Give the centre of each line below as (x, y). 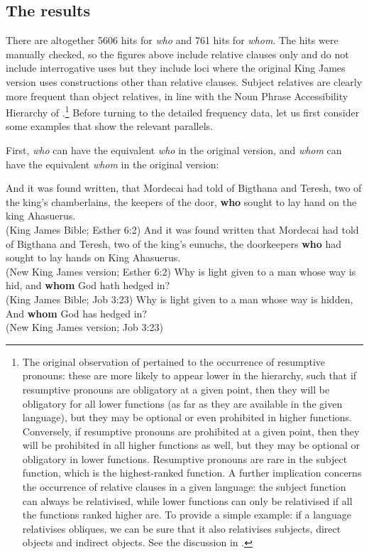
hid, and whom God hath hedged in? (88, 285)
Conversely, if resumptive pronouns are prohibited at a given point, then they (191, 431)
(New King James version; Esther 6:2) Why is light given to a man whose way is (181, 271)
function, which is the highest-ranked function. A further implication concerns (192, 473)
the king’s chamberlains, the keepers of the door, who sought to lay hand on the (181, 201)
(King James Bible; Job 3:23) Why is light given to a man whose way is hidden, (180, 299)
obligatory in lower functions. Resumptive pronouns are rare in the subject (185, 458)
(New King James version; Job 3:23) (84, 327)
